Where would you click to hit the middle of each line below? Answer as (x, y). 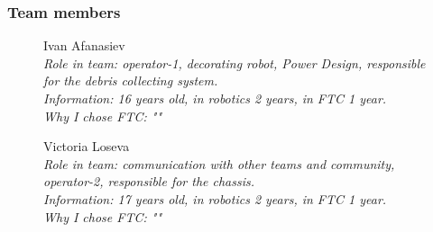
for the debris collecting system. (131, 80)
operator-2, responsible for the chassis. (149, 181)
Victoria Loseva (87, 146)
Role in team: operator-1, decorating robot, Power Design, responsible (235, 62)
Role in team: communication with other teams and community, (219, 163)
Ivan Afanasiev (84, 45)
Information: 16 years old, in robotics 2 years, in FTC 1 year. (215, 98)
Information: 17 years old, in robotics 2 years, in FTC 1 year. (215, 198)
